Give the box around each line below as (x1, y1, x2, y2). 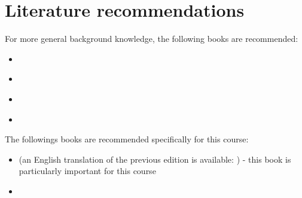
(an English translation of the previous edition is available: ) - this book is (19, 153, 291, 165)
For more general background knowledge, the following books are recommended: (5, 32, 298, 45)
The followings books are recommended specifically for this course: (5, 133, 249, 145)
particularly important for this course (19, 165, 156, 177)
